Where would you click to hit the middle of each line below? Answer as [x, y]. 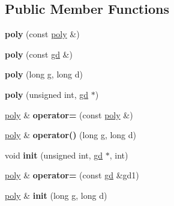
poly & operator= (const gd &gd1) [72, 175]
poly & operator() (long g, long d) [71, 135]
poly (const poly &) [42, 34]
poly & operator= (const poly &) [69, 114]
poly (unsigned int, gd [47, 94]
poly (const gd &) [39, 54]
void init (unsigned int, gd [54, 155]
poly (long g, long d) [44, 74]
